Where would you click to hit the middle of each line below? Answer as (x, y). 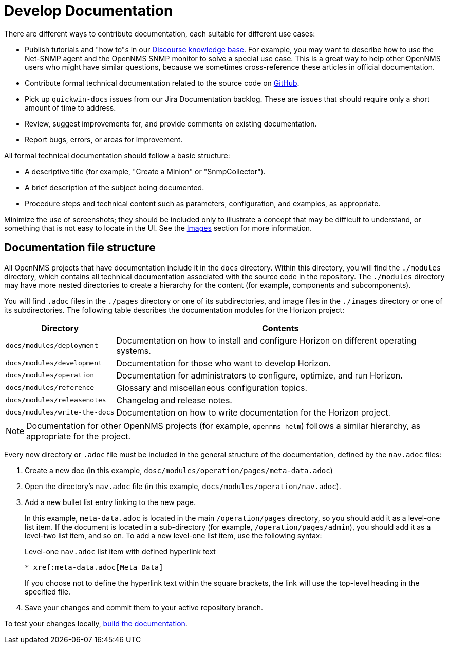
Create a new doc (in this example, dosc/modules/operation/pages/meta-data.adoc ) (179, 470)
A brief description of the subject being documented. (115, 187)
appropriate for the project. (79, 436)
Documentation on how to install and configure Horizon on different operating (266, 340)
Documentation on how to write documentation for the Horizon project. (253, 412)
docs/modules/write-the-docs (60, 412)
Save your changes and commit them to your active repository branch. (144, 607)
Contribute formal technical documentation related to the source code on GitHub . (162, 83)
